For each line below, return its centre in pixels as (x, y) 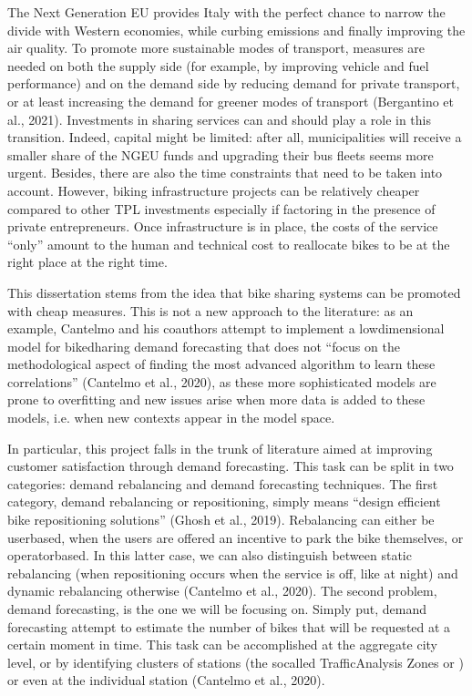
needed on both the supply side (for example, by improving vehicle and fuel (218, 65)
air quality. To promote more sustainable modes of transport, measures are (216, 48)
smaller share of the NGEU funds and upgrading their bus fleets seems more (221, 154)
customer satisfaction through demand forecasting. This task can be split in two (231, 466)
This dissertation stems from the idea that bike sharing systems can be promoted (234, 292)
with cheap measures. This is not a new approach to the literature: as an (210, 310)
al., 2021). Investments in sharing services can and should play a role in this (219, 119)
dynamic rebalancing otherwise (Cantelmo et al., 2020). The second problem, (222, 591)
